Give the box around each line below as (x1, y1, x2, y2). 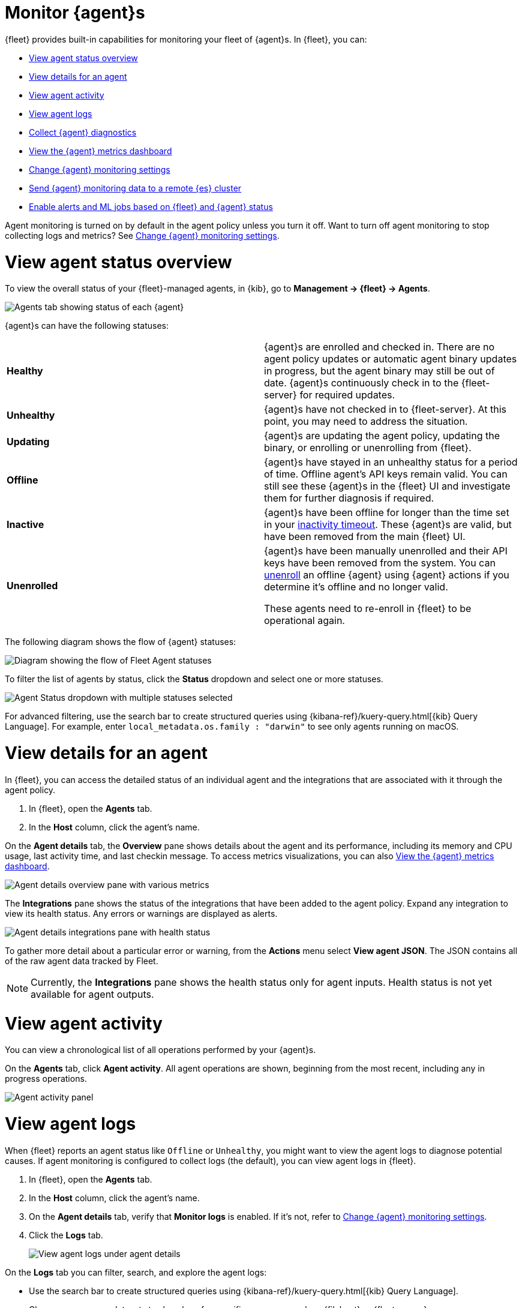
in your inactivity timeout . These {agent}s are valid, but (264, 518, 512, 531)
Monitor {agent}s (5, 2, 145, 23)
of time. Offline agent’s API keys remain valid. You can (264, 468, 508, 481)
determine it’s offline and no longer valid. (264, 581, 448, 593)
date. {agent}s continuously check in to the (264, 377, 459, 389)
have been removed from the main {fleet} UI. (264, 530, 466, 543)
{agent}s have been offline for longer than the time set (264, 506, 509, 519)
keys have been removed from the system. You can (264, 557, 496, 569)
